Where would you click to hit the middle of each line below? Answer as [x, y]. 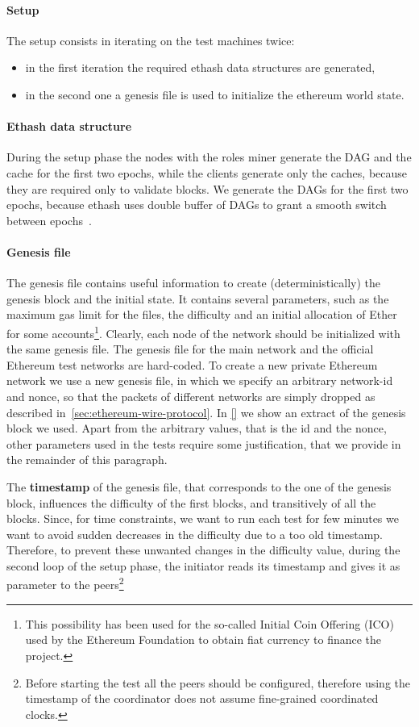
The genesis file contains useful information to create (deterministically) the [194, 283]
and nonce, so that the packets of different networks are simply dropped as [191, 396]
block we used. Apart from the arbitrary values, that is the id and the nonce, [197, 428]
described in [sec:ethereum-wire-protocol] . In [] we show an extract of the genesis [206, 412]
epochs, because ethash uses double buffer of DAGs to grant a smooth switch [197, 205]
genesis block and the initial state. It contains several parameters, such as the [198, 298]
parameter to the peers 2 [65, 583]
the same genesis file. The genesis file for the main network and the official [190, 349]
